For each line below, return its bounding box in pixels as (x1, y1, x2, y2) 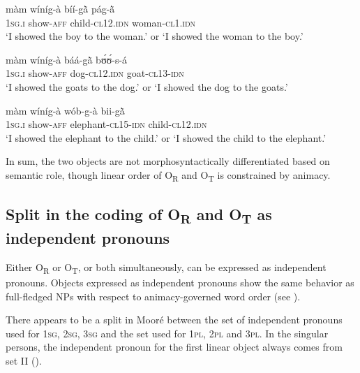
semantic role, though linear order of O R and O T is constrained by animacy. (6, 167, 331, 184)
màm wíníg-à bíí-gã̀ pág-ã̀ (6, 1, 115, 15)
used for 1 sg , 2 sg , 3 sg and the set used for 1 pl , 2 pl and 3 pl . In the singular (6, 326, 329, 340)
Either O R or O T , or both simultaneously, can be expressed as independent (6, 259, 327, 276)
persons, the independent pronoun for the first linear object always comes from (6, 339, 343, 354)
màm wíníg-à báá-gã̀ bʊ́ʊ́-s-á (6, 52, 128, 66)
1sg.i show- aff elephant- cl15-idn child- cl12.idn (6, 117, 207, 131)
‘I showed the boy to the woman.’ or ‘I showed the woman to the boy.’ (6, 29, 303, 43)
